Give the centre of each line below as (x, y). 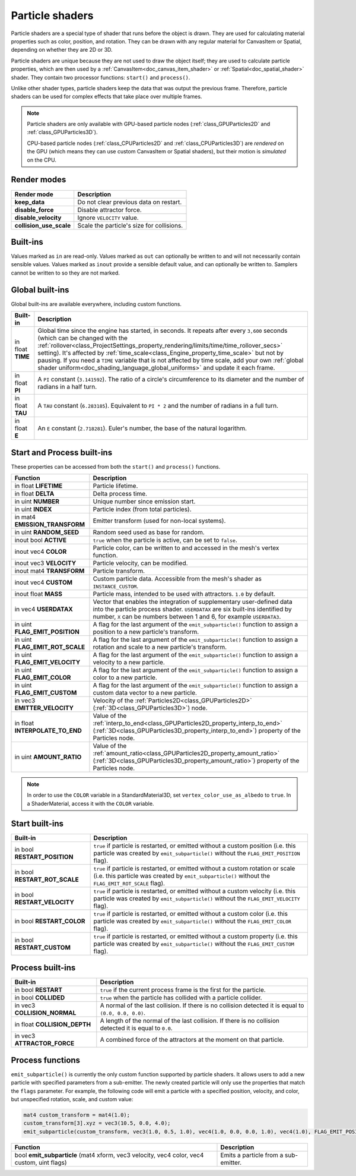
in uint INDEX (33, 509)
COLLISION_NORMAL (45, 1013)
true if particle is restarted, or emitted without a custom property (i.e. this (196, 936)
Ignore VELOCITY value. (108, 217)
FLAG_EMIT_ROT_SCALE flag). (129, 883)
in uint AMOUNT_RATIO (48, 757)
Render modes (39, 180)
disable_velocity (38, 217)
